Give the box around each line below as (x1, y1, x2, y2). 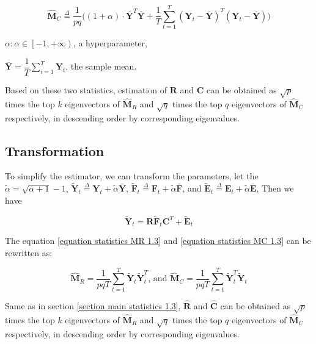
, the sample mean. (65, 60, 137, 73)
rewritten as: (5, 246, 53, 259)
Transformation (5, 141, 105, 160)
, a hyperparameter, (73, 37, 147, 49)
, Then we (256, 182, 294, 195)
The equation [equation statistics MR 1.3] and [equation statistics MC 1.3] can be (5, 234, 311, 247)
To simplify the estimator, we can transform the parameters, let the (5, 170, 259, 182)
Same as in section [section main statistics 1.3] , (5, 299, 181, 312)
